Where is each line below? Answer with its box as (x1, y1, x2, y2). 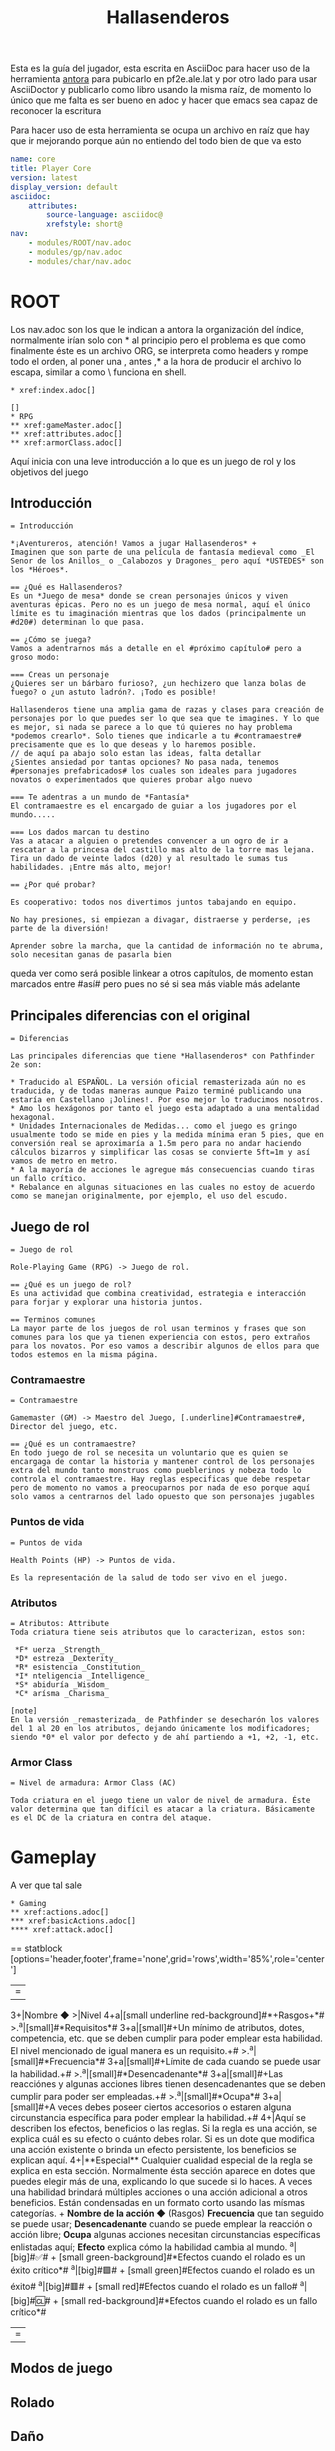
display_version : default (10, 182, 118, 192)
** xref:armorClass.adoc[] (10, 437, 123, 448)
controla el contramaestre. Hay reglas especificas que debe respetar (10, 1474, 311, 1485)
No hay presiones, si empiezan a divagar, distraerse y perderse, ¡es (10, 915, 311, 925)
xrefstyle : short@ (46, 219, 123, 230)
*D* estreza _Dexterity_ (14, 1653, 118, 1663)
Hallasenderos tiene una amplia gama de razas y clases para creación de (10, 705, 325, 715)
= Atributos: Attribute (10, 1618, 110, 1628)
